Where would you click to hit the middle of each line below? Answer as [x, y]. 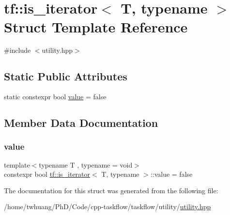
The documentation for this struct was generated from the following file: [111, 190]
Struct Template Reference [96, 27]
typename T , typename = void [86, 164]
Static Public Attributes [66, 76]
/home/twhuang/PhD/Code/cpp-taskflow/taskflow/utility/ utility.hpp [107, 207]
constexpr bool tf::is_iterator [47, 174]
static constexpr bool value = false [55, 97]
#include [17, 50]
